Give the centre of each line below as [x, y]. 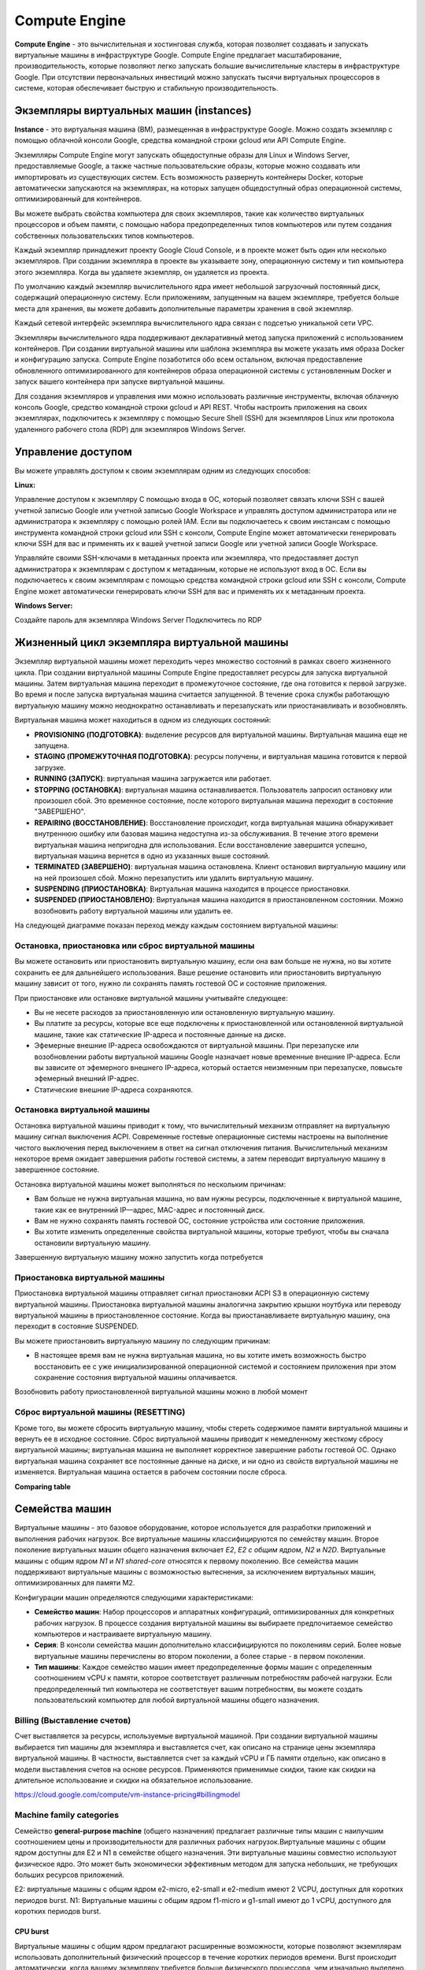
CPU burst [32, 1931]
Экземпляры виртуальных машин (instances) [133, 110]
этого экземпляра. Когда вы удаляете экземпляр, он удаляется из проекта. [142, 272]
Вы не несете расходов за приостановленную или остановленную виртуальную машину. [185, 1012]
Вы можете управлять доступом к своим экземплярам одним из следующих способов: [163, 470]
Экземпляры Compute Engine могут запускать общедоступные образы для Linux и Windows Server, [182, 154]
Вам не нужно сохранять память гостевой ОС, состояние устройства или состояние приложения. [200, 1221]
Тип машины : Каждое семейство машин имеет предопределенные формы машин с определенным [203, 1667]
